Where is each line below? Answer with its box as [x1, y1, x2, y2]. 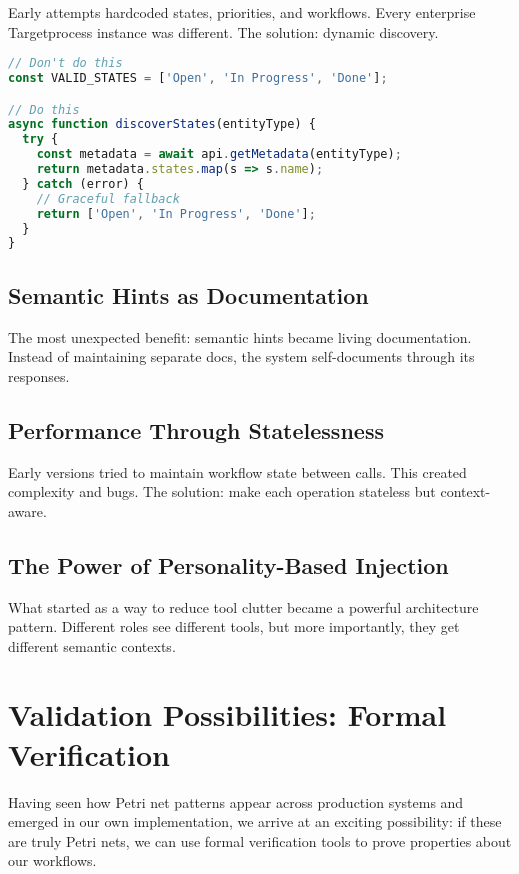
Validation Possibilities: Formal [8, 694, 447, 735]
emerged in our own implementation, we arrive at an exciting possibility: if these [8, 811, 502, 832]
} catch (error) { [22, 176, 145, 191]
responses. [8, 365, 70, 386]
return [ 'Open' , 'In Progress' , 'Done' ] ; [36, 206, 316, 221]
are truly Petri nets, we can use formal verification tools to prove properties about [8, 830, 512, 851]
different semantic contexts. [8, 635, 176, 656]
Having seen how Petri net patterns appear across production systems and [8, 791, 464, 812]
